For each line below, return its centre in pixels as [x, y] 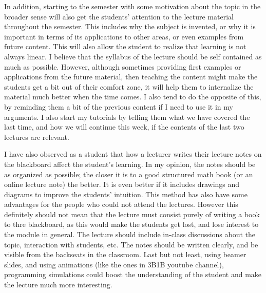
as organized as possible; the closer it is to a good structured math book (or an [129, 174]
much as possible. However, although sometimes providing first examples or [123, 66]
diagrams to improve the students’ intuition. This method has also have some [126, 194]
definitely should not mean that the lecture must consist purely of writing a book [132, 214]
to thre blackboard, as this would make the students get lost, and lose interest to [131, 224]
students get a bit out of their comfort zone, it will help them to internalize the [129, 86]
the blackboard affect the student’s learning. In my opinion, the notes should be [130, 164]
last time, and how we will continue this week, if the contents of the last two [124, 127]
